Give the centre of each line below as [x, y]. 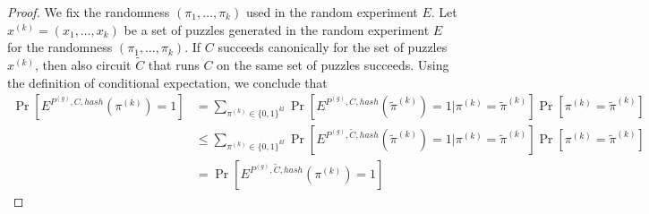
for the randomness [60, 47]
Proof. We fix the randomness [89, 12]
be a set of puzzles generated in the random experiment [277, 29]
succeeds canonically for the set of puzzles [333, 47]
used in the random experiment [332, 12]
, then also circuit [83, 64]
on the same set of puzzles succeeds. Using [333, 64]
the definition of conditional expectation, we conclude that [167, 82]
